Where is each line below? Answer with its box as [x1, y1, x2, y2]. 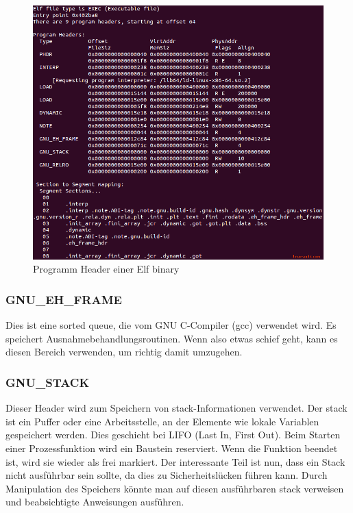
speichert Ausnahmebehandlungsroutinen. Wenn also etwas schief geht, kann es [5, 331, 338, 345]
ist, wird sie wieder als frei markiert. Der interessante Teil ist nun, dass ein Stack [5, 454, 345, 468]
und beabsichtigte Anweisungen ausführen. [5, 495, 184, 509]
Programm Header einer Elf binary [33, 262, 180, 276]
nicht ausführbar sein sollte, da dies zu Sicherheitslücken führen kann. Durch [5, 468, 328, 482]
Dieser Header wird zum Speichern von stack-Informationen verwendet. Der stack [5, 401, 348, 415]
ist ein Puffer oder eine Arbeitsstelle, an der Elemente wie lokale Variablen [5, 414, 319, 428]
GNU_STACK [5, 373, 90, 390]
